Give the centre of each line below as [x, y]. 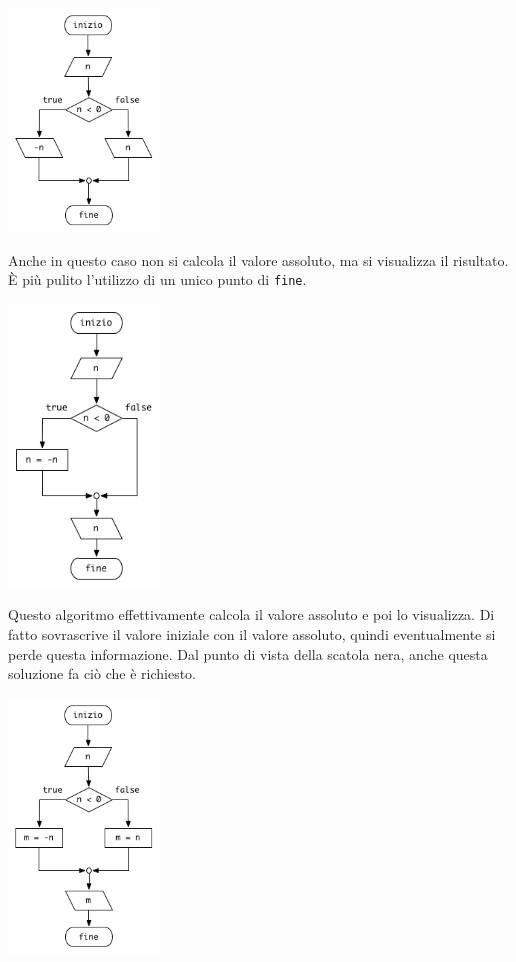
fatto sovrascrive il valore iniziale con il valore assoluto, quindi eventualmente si [252, 634]
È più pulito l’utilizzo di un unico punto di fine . [157, 279]
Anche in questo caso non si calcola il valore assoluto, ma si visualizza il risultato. [258, 259]
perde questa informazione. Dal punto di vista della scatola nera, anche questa [248, 653]
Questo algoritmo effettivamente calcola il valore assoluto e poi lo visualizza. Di [251, 614]
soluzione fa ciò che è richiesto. [102, 673]
